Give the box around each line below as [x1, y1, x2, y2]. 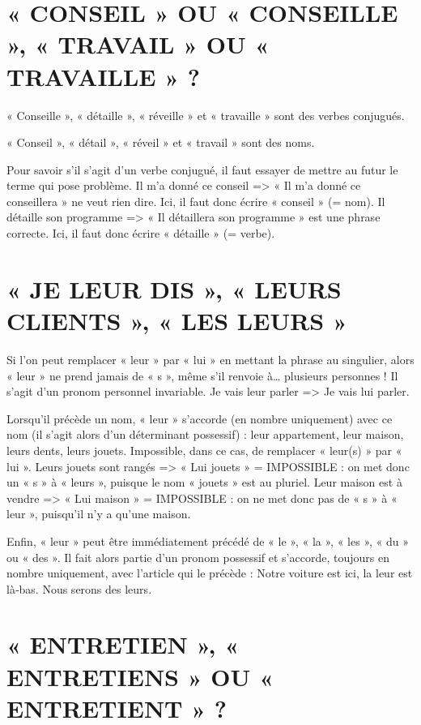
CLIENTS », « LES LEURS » [6, 304, 347, 337]
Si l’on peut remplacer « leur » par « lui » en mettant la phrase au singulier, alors [6, 350, 415, 367]
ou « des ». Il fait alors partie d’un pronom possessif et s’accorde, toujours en [6, 548, 389, 565]
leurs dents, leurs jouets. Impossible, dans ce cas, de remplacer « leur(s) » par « [6, 441, 402, 458]
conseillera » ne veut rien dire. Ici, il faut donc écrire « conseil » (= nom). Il [6, 192, 385, 209]
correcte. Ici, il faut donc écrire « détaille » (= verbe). [6, 225, 275, 242]
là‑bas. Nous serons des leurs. [6, 580, 152, 597]
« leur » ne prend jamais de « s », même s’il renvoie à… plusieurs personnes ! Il [6, 367, 398, 384]
